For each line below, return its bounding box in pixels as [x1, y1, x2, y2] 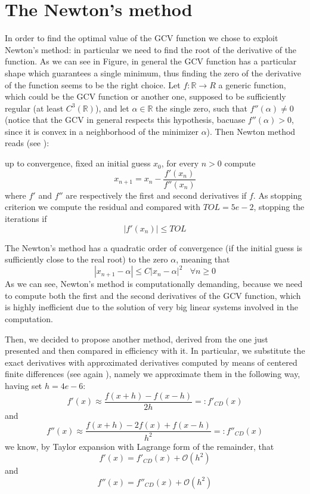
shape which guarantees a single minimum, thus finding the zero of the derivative [5, 66, 302, 79]
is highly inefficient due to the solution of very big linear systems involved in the [5, 301, 299, 313]
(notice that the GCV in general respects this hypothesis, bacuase [5, 113, 246, 126]
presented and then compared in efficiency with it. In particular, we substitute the [5, 344, 305, 357]
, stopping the [253, 200, 305, 213]
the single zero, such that [156, 101, 247, 114]
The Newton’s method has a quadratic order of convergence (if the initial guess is [5, 241, 303, 254]
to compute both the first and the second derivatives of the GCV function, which [5, 289, 301, 301]
